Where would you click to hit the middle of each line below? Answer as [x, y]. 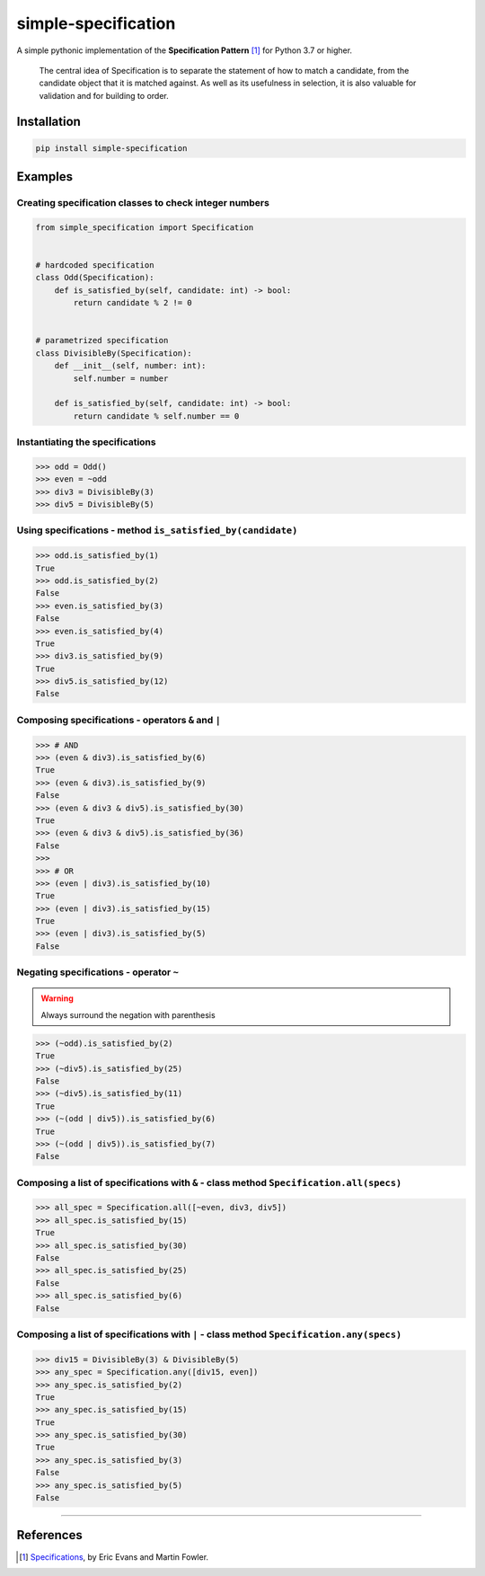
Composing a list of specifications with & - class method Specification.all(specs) [209, 1182]
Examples [45, 177]
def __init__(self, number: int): [130, 366]
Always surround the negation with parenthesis [128, 1014]
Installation [48, 121]
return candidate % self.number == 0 [156, 416]
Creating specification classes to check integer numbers [143, 203]
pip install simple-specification [111, 148]
